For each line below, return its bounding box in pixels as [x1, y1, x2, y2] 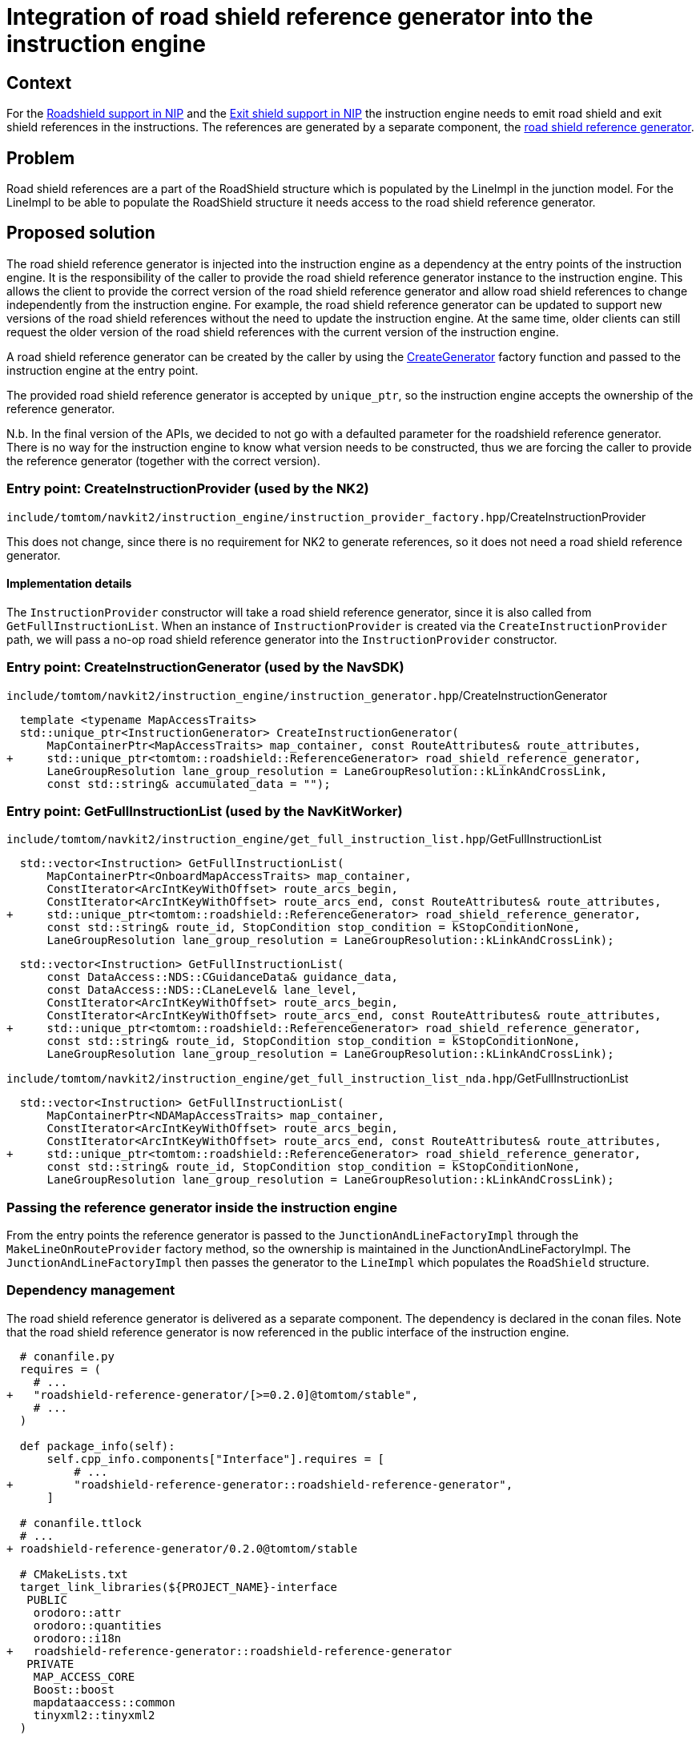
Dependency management [6, 1282, 175, 1299]
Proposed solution [6, 223, 155, 243]
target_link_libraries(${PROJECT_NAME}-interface [19, 1580, 338, 1593]
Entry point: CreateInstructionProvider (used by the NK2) [6, 480, 369, 497]
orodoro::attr [33, 1605, 122, 1619]
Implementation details [6, 577, 132, 591]
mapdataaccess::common [33, 1695, 175, 1709]
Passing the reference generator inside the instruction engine [6, 1199, 397, 1216]
